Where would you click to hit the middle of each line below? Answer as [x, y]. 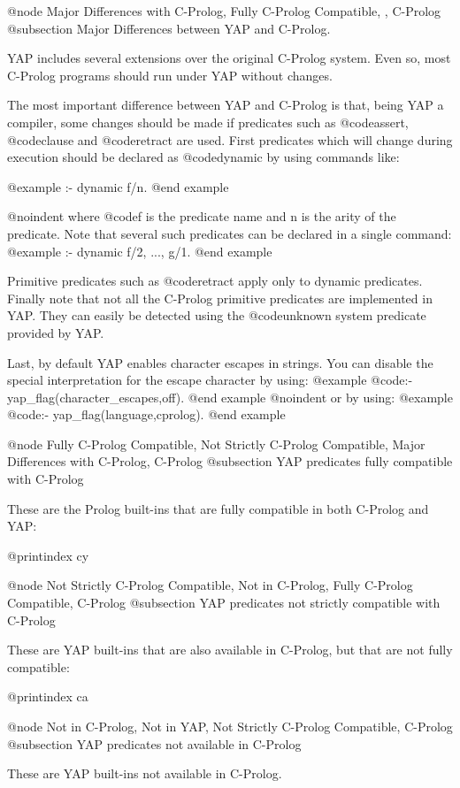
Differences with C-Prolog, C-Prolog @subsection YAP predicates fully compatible [230, 461]
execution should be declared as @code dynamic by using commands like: [203, 157]
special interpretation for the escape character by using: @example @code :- [210, 380]
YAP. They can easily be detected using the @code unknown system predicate [217, 315]
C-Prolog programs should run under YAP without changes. [170, 75]
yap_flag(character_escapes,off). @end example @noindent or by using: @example [230, 397]
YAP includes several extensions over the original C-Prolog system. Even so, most [229, 58]
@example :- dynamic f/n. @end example [118, 186]
